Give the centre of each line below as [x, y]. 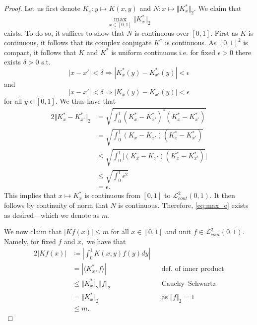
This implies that [30, 195]
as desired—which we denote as [52, 215]
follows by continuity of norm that [56, 205]
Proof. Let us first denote [42, 8]
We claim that [220, 8]
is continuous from [112, 195]
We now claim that [33, 231]
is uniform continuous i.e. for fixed [163, 52]
